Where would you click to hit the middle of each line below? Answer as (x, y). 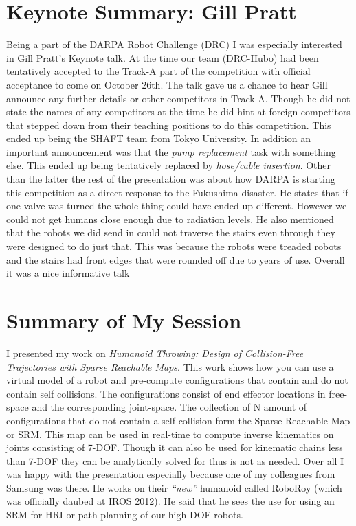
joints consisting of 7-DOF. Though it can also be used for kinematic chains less (175, 447)
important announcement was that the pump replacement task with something (171, 151)
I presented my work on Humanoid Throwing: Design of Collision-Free (155, 353)
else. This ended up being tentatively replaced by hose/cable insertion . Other (169, 165)
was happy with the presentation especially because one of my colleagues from (171, 474)
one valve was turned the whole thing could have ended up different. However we (177, 206)
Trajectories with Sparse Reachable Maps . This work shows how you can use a (170, 366)
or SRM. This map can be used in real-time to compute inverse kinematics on (170, 434)
